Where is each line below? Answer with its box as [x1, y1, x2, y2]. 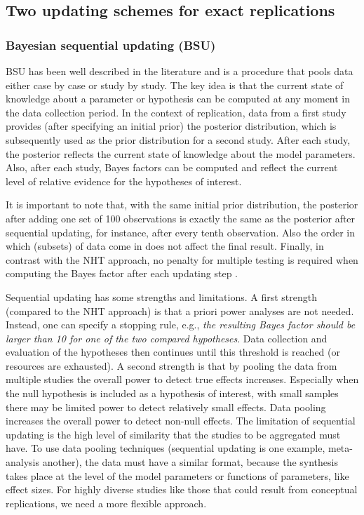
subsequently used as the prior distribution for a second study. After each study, [6, 132, 351, 147]
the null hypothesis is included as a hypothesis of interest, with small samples [6, 386, 339, 401]
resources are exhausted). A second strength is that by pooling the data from [6, 358, 337, 373]
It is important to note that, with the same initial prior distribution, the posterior [6, 197, 358, 212]
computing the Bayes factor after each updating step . [6, 266, 238, 281]
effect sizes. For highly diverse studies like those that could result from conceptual [6, 482, 358, 497]
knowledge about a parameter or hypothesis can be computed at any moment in [6, 91, 351, 106]
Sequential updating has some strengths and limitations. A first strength [6, 289, 318, 304]
